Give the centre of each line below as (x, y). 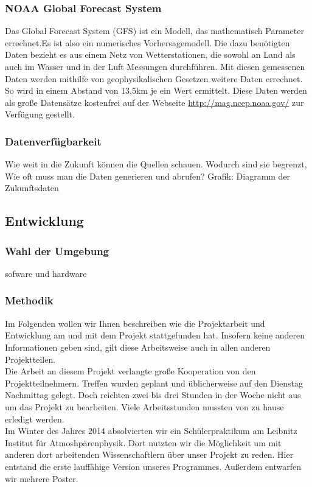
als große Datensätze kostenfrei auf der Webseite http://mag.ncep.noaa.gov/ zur (154, 102)
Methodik (29, 300)
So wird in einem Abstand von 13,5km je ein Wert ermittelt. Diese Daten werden (156, 90)
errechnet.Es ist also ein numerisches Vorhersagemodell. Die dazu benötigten (147, 42)
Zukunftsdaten (32, 188)
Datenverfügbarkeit (53, 141)
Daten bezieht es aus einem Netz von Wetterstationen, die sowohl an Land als (150, 54)
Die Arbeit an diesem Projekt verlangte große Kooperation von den (130, 371)
